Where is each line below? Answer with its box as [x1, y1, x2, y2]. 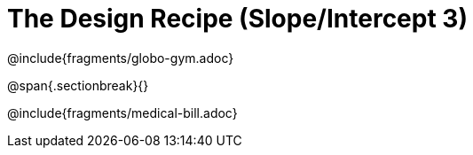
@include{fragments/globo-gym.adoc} [7, 50, 234, 66]
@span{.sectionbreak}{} [7, 77, 149, 93]
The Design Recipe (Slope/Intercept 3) [7, 4, 468, 34]
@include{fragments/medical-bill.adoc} [7, 105, 238, 120]
